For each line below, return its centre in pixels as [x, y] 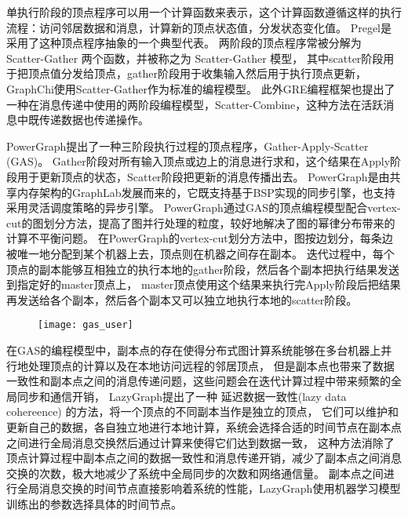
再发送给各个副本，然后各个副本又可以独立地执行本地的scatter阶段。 [182, 299]
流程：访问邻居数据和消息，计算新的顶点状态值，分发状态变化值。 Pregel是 [199, 27]
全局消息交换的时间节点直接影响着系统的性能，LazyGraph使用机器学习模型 [209, 488]
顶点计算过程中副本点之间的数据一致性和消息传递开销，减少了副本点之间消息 [204, 458]
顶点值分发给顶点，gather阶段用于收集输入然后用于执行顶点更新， [197, 73]
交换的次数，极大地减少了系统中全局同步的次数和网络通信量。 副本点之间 [195, 473]
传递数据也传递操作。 [94, 120]
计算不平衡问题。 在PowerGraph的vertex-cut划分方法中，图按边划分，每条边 [200, 238]
